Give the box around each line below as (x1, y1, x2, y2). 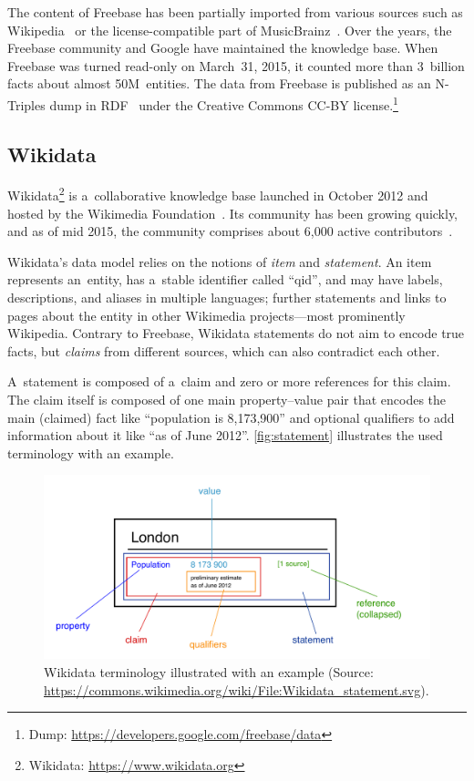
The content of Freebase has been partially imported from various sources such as (7, 3, 463, 21)
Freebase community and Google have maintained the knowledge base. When (7, 38, 438, 57)
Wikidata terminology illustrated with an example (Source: (44, 663, 374, 682)
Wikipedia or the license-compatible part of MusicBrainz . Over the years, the (7, 20, 452, 39)
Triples (7, 95, 46, 114)
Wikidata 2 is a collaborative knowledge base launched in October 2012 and (7, 183, 428, 205)
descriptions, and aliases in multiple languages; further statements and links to (7, 288, 447, 307)
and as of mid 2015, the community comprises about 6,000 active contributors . (7, 221, 453, 241)
